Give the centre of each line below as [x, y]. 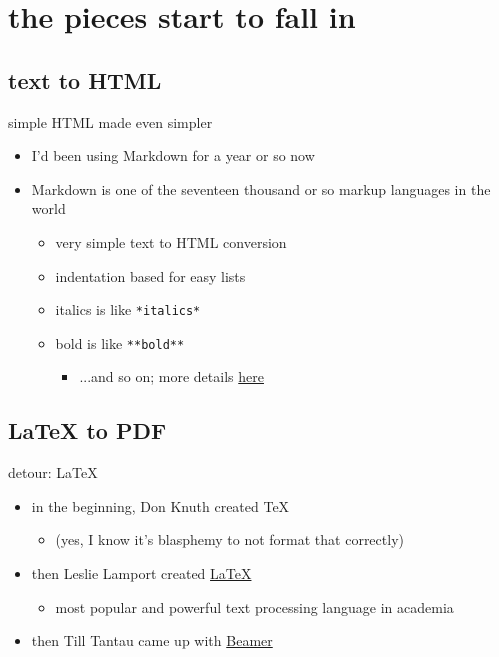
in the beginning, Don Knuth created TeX [160, 505]
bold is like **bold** [120, 342]
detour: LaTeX [53, 472]
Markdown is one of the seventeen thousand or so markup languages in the [261, 188]
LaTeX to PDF [87, 430]
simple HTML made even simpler [110, 121]
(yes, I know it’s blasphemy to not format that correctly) [229, 539]
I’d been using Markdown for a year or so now [173, 155]
